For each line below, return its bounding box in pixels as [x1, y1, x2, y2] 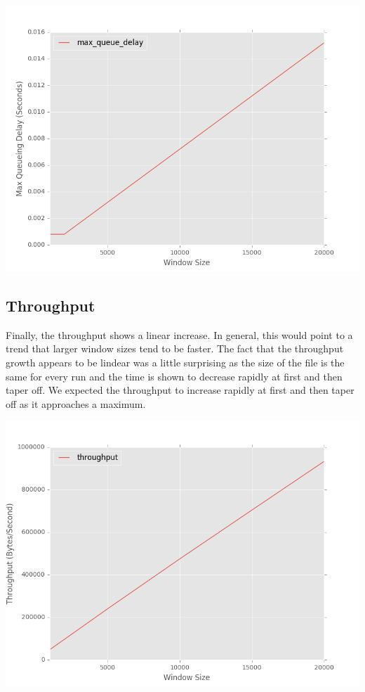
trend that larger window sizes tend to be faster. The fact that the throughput [6, 341, 344, 356]
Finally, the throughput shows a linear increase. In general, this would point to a [6, 327, 353, 342]
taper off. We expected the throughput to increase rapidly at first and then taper [6, 383, 354, 397]
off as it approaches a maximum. [6, 396, 146, 411]
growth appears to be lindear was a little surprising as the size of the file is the [6, 354, 345, 369]
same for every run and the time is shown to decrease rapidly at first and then [6, 369, 343, 383]
